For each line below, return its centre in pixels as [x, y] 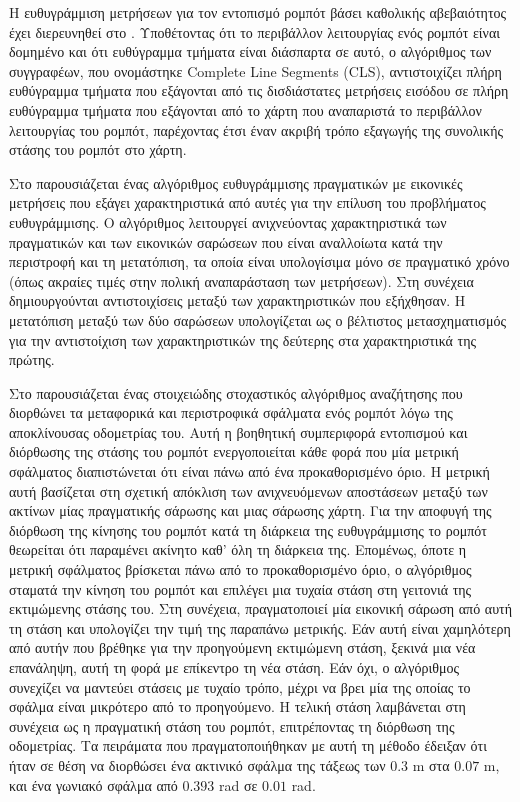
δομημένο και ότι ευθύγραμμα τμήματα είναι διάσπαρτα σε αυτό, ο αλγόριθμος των [250, 51]
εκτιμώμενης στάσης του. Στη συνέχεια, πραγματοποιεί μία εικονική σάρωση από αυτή [261, 608]
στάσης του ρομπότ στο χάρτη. [98, 149]
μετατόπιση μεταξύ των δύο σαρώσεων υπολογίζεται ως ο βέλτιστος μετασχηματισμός [257, 319]
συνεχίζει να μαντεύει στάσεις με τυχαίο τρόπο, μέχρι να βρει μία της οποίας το [240, 686]
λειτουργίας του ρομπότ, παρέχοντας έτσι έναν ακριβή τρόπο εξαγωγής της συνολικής [256, 129]
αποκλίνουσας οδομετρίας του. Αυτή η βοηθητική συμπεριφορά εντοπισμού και [238, 431]
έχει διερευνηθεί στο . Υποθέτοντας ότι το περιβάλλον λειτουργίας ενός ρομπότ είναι [255, 31]
